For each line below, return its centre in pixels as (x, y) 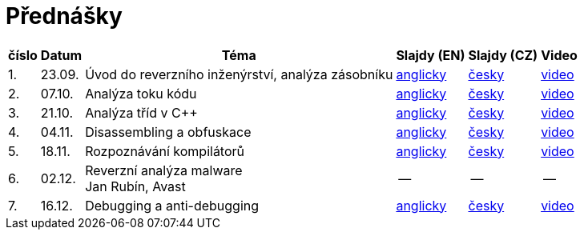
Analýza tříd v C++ (141, 112)
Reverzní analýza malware (164, 170)
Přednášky (64, 16)
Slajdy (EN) (431, 55)
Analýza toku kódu (141, 93)
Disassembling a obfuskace (168, 132)
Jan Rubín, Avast (135, 186)
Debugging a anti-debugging (172, 205)
